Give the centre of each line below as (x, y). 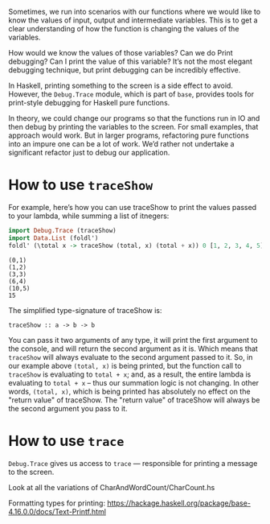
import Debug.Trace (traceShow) (62, 230)
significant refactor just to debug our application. (89, 153)
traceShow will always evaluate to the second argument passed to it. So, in (131, 357)
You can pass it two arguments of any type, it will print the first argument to (133, 340)
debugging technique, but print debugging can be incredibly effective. (125, 70)
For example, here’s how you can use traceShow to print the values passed (133, 207)
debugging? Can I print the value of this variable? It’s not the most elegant (131, 61)
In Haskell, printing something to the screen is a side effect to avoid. (121, 85)
